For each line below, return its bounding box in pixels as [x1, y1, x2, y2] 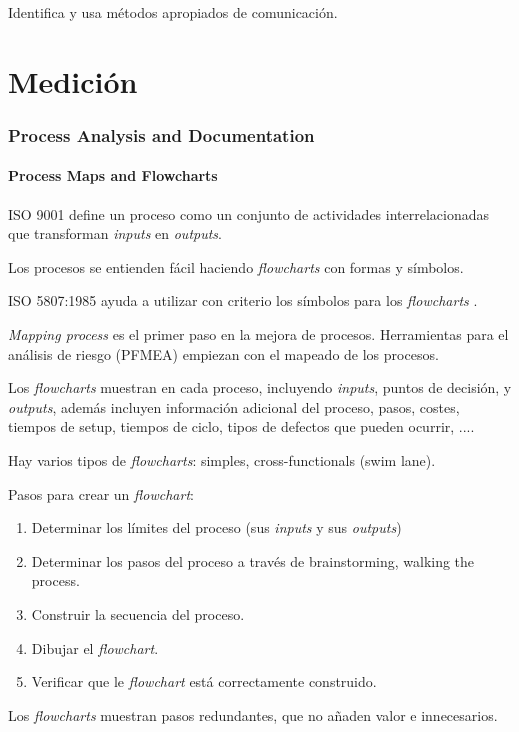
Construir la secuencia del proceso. [31, 603, 245, 624]
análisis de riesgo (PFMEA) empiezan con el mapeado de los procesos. [8, 343, 439, 364]
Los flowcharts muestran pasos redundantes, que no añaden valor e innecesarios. [8, 704, 498, 725]
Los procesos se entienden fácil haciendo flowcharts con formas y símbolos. [8, 256, 464, 277]
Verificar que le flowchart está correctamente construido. [31, 671, 377, 692]
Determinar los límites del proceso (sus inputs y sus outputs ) [31, 517, 402, 538]
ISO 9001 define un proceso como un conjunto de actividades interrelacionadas [8, 203, 490, 224]
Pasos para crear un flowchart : [8, 483, 194, 504]
